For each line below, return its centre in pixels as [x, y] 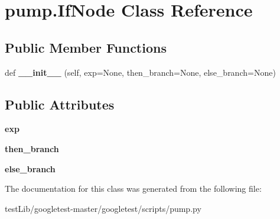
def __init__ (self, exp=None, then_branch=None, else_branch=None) [140, 72]
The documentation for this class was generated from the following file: [133, 189]
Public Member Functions [86, 47]
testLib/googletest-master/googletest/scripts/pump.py [103, 208]
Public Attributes [60, 104]
